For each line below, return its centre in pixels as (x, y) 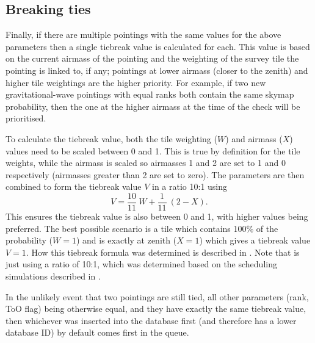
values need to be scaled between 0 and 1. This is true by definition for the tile (153, 150)
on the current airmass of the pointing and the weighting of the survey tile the (152, 58)
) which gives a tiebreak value (255, 240)
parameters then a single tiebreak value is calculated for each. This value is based (158, 46)
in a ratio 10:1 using (190, 186)
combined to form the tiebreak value (74, 186)
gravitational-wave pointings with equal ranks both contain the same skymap (150, 94)
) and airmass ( (254, 138)
